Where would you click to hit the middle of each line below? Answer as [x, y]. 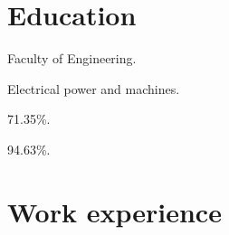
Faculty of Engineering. [72, 58]
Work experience [114, 211]
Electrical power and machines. [94, 88]
